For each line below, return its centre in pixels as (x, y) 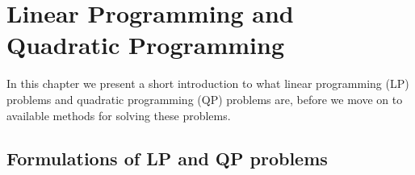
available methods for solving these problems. (119, 115)
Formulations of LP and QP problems (167, 158)
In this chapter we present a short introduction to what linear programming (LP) (208, 83)
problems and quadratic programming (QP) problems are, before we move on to (205, 99)
